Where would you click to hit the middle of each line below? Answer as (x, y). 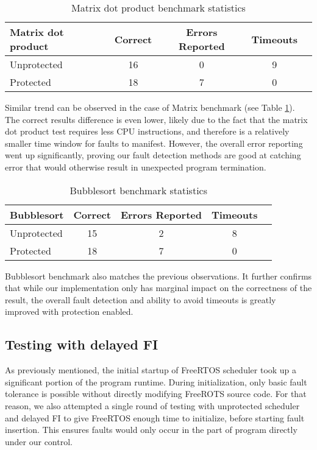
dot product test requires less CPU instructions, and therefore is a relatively (147, 131)
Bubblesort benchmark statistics (139, 190)
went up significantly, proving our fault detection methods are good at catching (153, 155)
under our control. (39, 441)
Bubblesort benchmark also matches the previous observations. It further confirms (158, 276)
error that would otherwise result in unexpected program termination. (136, 167)
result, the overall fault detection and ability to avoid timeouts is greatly (141, 299)
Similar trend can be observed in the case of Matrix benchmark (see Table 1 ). (150, 107)
